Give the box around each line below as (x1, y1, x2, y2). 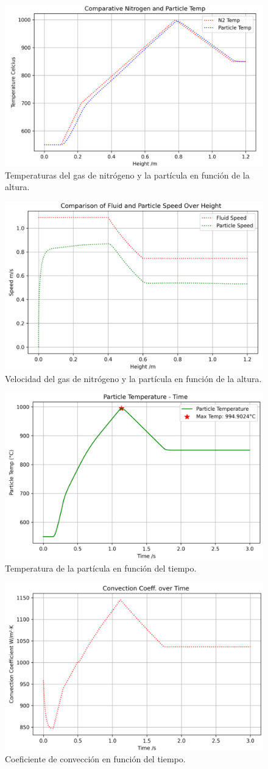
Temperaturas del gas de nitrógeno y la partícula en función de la (5, 168, 250, 181)
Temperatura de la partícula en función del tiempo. (5, 562, 197, 575)
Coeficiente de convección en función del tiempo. (5, 753, 186, 765)
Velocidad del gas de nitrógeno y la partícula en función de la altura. (5, 372, 262, 384)
